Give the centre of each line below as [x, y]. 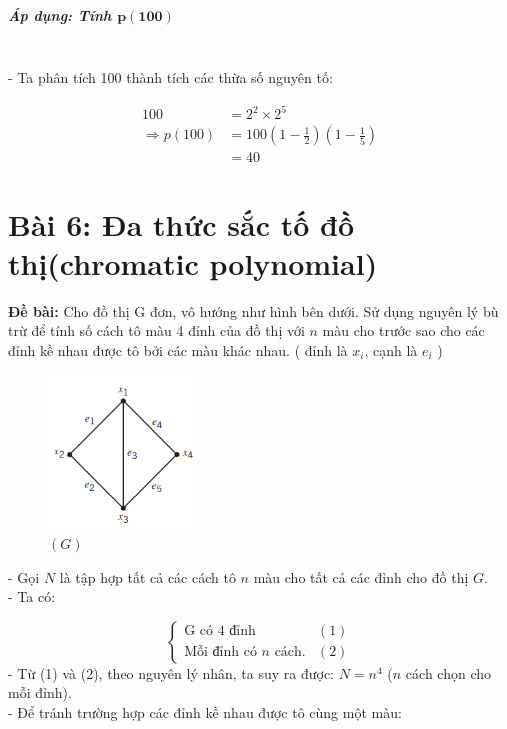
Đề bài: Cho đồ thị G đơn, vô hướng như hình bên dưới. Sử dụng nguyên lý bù [253, 310]
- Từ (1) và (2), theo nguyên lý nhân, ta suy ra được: [171, 672]
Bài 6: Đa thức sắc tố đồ [181, 223]
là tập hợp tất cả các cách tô [147, 576]
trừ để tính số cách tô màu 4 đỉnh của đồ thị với [156, 330]
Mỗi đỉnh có [220, 652]
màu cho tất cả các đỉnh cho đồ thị [361, 576]
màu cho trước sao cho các [403, 330]
